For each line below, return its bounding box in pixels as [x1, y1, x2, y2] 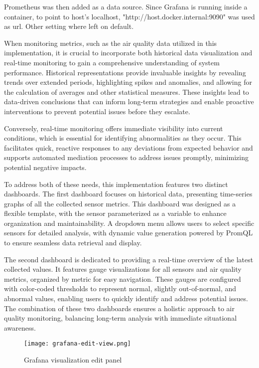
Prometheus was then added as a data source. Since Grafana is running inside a [4, 1, 248, 11]
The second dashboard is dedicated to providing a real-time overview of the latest [4, 254, 254, 264]
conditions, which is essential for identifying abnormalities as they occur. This [4, 133, 242, 143]
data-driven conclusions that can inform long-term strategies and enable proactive [4, 96, 254, 107]
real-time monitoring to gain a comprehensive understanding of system [4, 57, 220, 67]
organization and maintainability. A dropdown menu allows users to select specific [4, 217, 255, 228]
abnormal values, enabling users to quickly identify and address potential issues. [4, 293, 248, 304]
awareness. [4, 322, 36, 333]
